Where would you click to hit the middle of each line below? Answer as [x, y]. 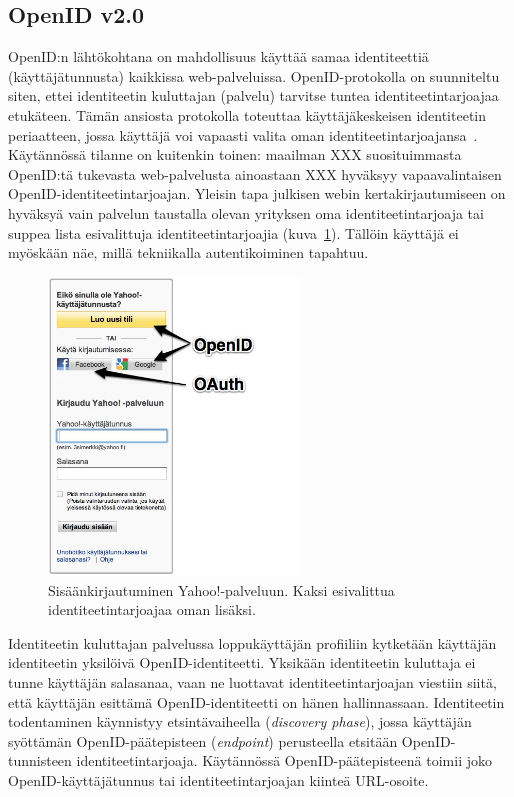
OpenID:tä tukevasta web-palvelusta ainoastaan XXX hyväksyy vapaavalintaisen [255, 173]
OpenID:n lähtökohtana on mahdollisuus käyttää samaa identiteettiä [218, 56]
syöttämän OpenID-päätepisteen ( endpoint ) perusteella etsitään [203, 740]
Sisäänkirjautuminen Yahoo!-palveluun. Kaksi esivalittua [221, 589]
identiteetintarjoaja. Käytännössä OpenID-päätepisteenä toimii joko [284, 760]
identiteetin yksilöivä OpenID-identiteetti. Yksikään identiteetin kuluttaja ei [242, 662]
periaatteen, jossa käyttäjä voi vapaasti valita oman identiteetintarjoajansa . [243, 134]
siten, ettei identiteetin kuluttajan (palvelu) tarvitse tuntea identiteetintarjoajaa [253, 95]
